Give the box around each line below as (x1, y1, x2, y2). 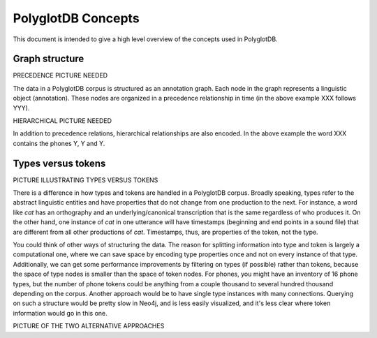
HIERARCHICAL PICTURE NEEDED (13, 117, 112, 125)
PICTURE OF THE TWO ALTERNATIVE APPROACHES (13, 322, 165, 330)
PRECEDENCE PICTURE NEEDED (13, 71, 108, 80)
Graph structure (13, 53, 84, 65)
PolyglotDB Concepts (13, 10, 140, 26)
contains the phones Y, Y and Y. (13, 139, 105, 147)
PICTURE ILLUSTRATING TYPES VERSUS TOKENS (13, 175, 158, 184)
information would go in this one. (13, 309, 108, 317)
